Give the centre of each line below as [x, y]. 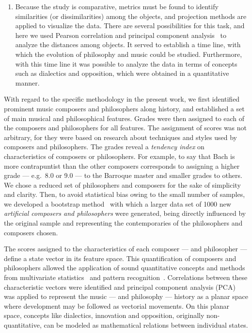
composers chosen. [31, 232]
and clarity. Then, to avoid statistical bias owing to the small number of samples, [125, 194]
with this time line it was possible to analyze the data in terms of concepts [126, 63]
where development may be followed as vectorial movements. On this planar [117, 306]
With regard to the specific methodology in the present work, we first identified [122, 99]
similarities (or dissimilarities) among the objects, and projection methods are [131, 16]
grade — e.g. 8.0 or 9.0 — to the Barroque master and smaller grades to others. [123, 175]
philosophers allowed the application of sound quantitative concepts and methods [125, 268]
